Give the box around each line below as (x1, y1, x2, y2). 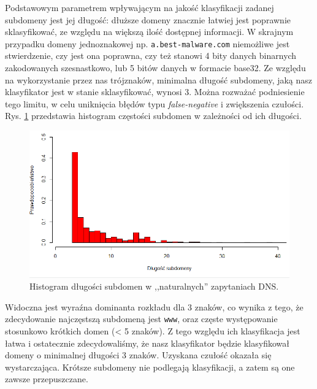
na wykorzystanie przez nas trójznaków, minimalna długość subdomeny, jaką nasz (5, 73, 313, 86)
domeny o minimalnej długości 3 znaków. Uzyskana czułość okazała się (5, 349, 272, 361)
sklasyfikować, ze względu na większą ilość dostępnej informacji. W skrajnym (5, 25, 294, 38)
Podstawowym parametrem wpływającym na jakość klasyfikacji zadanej (5, 1, 274, 13)
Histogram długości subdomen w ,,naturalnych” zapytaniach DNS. (29, 280, 279, 293)
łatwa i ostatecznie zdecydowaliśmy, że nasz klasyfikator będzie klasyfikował (5, 336, 289, 349)
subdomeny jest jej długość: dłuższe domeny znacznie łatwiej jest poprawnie (5, 13, 291, 26)
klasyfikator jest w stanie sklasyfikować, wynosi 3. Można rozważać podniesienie (5, 85, 305, 98)
